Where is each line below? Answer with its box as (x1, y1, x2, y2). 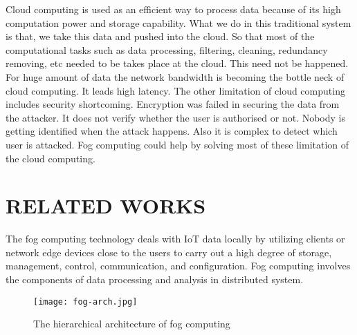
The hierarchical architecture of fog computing (33, 316, 230, 331)
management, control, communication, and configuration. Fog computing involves (6, 258, 351, 273)
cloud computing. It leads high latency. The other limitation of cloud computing (6, 83, 345, 97)
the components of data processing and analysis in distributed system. (6, 272, 304, 287)
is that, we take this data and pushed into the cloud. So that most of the (6, 29, 315, 44)
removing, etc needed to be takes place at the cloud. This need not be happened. (6, 56, 349, 70)
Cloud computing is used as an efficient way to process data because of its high (6, 2, 341, 16)
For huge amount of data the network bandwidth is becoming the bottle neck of (6, 69, 345, 84)
